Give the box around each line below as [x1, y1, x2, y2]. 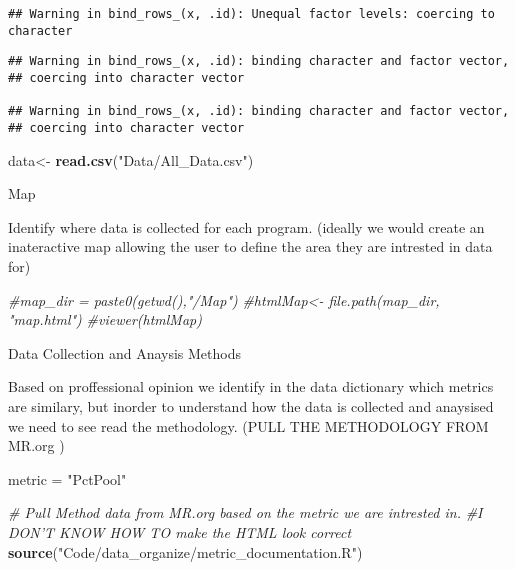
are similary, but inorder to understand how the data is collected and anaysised [8, 395, 494, 416]
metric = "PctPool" [8, 468, 127, 489]
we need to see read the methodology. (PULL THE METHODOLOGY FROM [8, 415, 489, 436]
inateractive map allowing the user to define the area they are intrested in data [8, 236, 493, 257]
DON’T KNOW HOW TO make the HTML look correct [8, 521, 352, 542]
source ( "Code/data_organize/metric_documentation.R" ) [8, 541, 363, 562]
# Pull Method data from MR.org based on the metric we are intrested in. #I [8, 502, 483, 523]
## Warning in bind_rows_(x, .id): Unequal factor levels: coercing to [8, 7, 495, 21]
